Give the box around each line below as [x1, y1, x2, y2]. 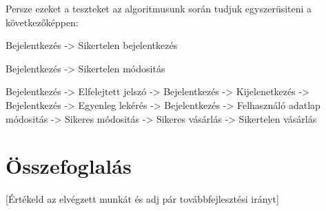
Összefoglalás [6, 152, 132, 180]
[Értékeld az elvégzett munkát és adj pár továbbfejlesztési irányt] [6, 192, 279, 206]
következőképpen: [6, 14, 79, 29]
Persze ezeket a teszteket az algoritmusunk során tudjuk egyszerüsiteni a [6, 1, 312, 15]
